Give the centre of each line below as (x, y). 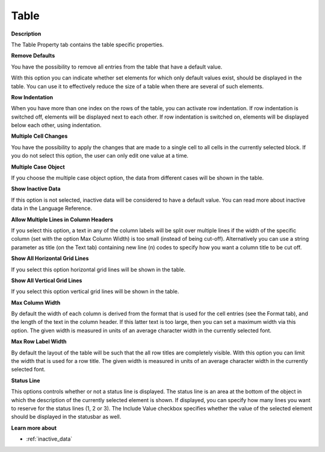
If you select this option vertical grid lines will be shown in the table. (95, 291)
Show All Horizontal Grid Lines (50, 258)
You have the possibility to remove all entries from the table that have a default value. (117, 67)
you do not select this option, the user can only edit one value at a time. (100, 156)
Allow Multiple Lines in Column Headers (62, 219)
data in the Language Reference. (52, 208)
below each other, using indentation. (56, 125)
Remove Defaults (33, 56)
